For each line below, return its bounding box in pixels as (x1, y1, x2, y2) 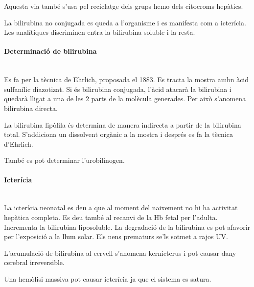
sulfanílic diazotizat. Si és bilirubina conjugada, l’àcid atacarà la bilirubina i (4, 84, 231, 94)
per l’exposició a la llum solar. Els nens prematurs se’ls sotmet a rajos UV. (4, 231, 228, 242)
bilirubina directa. (4, 103, 58, 113)
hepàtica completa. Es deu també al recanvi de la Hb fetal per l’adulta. (4, 212, 218, 222)
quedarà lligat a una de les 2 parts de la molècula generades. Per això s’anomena (4, 93, 246, 104)
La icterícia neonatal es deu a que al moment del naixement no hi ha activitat (4, 202, 238, 213)
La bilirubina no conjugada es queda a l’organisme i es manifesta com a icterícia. (4, 17, 246, 27)
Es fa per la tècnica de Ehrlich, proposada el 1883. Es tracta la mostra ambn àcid (4, 74, 249, 85)
